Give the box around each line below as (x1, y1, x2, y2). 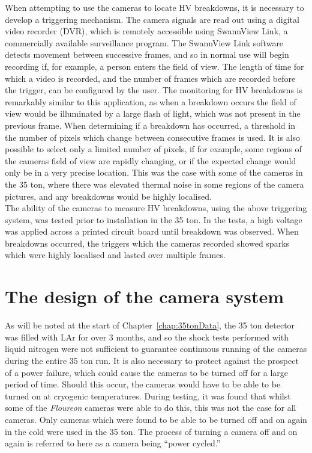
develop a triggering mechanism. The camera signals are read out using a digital (5, 13, 299, 25)
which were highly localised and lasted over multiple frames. (5, 248, 226, 261)
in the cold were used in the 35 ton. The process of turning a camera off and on (5, 425, 298, 437)
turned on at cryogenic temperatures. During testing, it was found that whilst (5, 389, 291, 402)
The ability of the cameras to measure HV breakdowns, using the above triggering (5, 202, 307, 214)
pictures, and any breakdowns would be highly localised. (5, 190, 212, 202)
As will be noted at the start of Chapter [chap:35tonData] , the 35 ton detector (5, 319, 295, 331)
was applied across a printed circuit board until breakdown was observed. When (5, 225, 299, 238)
